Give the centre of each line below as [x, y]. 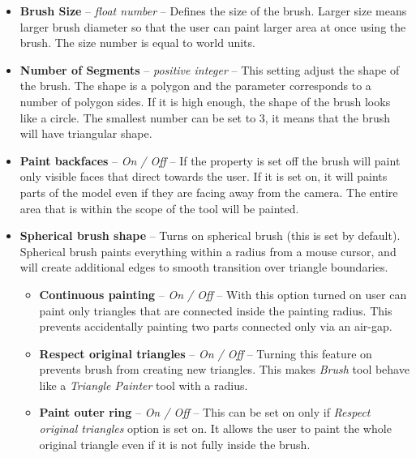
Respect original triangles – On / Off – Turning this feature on [206, 353]
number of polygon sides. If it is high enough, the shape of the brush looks [205, 101]
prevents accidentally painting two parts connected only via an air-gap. [216, 326]
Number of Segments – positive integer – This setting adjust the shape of [210, 69]
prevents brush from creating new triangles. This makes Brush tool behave [224, 369]
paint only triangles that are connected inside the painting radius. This [216, 310]
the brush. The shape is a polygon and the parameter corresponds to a [195, 86]
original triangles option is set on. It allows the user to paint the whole [215, 428]
